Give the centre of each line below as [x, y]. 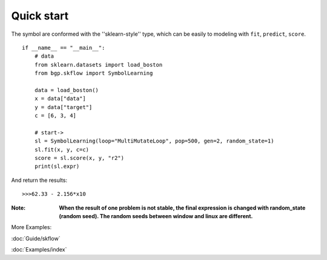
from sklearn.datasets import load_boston [98, 65]
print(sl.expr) [57, 166]
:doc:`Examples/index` [39, 250]
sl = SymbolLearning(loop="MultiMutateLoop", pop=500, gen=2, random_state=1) [154, 141]
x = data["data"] [60, 99]
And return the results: [39, 180]
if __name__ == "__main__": [64, 48]
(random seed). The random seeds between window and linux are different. [156, 216]
